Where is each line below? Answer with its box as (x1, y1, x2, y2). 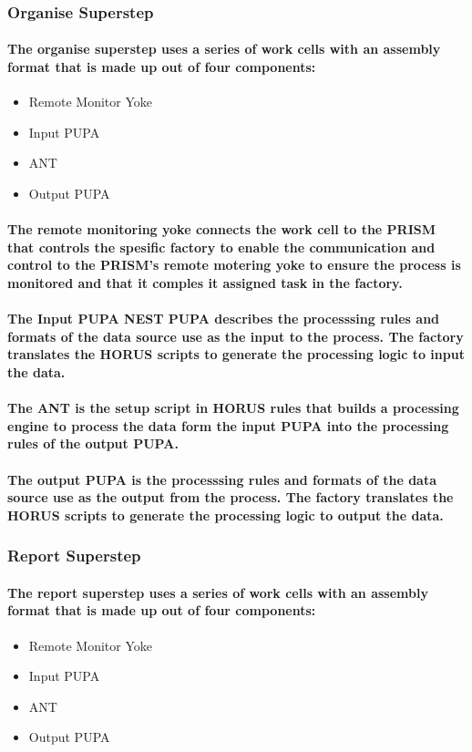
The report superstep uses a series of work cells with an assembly (7, 582, 428, 602)
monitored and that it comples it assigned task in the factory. (7, 273, 403, 292)
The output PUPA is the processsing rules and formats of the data (7, 469, 437, 489)
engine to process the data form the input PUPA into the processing (7, 416, 449, 435)
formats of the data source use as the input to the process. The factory (7, 326, 464, 345)
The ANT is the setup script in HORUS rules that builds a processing (7, 398, 459, 417)
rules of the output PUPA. (7, 434, 179, 453)
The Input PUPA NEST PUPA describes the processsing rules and (7, 309, 440, 328)
